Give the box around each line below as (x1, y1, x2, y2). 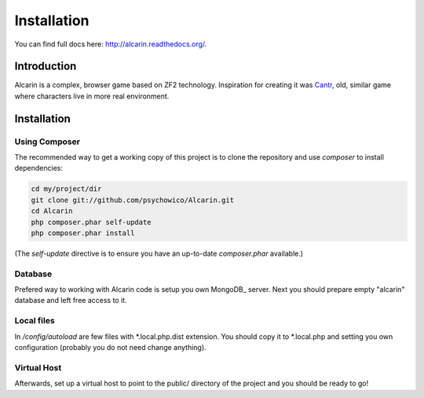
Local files (14, 315, 55, 326)
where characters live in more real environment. (14, 91, 170, 101)
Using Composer (14, 136, 80, 147)
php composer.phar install (31, 228, 135, 238)
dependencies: (14, 164, 63, 173)
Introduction (14, 60, 77, 73)
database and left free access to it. (14, 296, 127, 305)
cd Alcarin (31, 207, 73, 216)
